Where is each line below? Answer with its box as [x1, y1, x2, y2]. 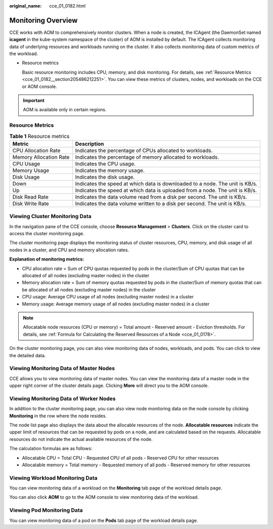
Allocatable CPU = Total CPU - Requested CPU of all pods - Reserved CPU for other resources [22, 455, 219, 461]
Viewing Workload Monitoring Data [9, 474, 98, 481]
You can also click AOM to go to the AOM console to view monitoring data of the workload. [9, 494, 199, 500]
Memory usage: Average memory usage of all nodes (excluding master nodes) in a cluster [22, 301, 210, 307]
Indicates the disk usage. [75, 173, 135, 181]
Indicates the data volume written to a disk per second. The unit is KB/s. [75, 200, 247, 207]
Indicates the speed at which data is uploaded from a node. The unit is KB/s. [75, 187, 257, 194]
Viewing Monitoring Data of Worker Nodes [9, 395, 116, 402]
